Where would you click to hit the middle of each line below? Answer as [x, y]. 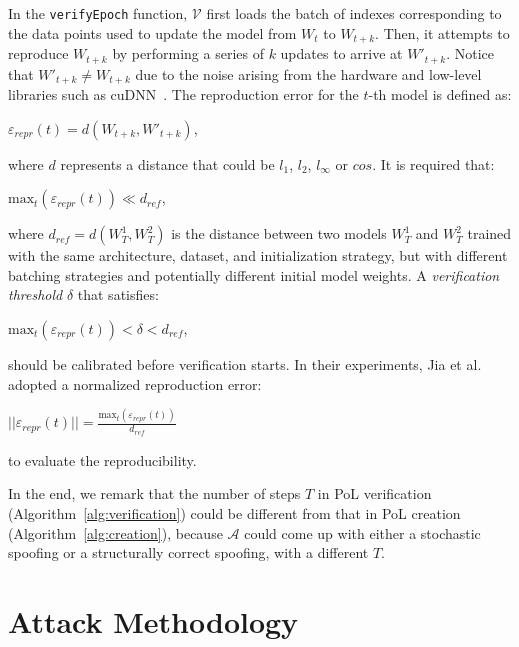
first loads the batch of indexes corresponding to [354, 13]
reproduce [38, 53]
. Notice [470, 53]
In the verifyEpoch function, [98, 13]
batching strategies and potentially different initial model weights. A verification [254, 274]
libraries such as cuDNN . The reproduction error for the [183, 94]
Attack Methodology [153, 620]
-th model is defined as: [440, 94]
